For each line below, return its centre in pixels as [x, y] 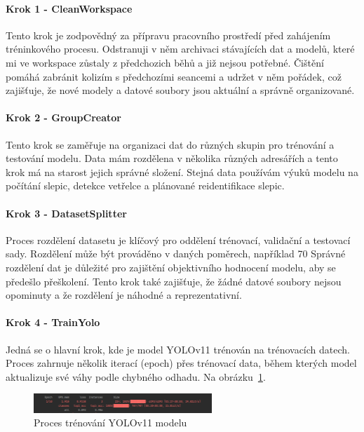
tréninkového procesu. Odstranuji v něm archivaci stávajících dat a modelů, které [180, 49]
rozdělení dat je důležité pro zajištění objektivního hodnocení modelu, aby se [171, 267]
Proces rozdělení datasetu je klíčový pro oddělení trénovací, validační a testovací [178, 239]
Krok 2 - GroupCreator [63, 117]
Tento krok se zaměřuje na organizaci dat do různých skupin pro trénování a [170, 144]
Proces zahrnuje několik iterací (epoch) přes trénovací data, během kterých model [181, 363]
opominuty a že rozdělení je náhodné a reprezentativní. [124, 295]
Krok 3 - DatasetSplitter [66, 213]
